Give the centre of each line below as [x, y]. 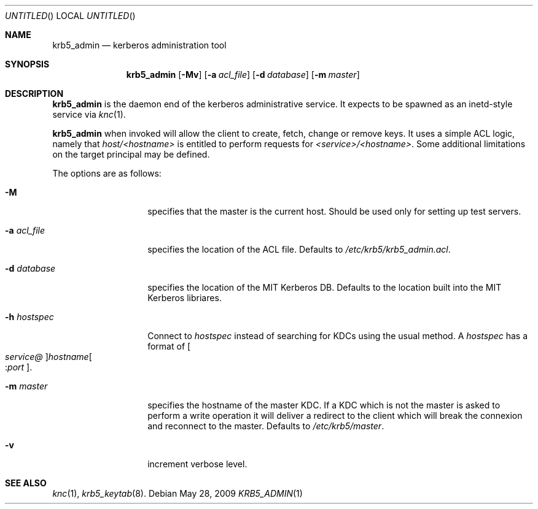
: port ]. [19, 367]
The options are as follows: [107, 173]
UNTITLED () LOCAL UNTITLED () [70, 16]
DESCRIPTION [34, 94]
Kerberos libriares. [185, 298]
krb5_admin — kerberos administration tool [139, 45]
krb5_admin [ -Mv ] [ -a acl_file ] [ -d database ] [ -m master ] [243, 75]
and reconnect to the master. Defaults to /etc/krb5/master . [266, 426]
